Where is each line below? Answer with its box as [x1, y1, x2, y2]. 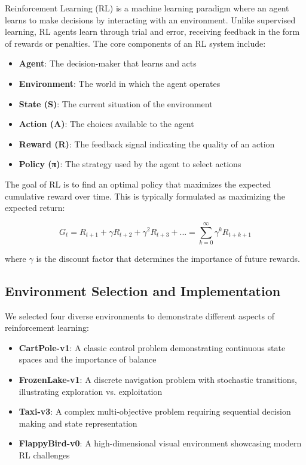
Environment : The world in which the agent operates [19, 77, 221, 89]
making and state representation [19, 416, 137, 429]
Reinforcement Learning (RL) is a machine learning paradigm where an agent [5, 2, 289, 14]
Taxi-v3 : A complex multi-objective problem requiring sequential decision [19, 405, 291, 418]
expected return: [5, 201, 65, 214]
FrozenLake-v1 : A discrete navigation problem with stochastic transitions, [19, 373, 297, 386]
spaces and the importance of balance [19, 353, 157, 366]
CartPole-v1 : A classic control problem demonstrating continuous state [19, 341, 286, 354]
